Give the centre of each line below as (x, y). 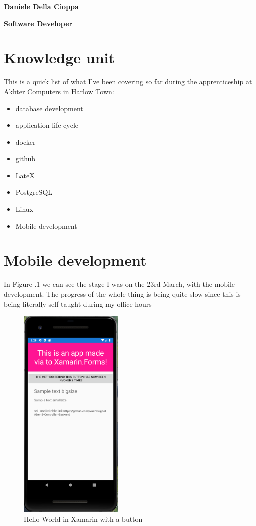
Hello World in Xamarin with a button (83, 519)
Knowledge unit (59, 58)
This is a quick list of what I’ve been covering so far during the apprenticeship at (128, 82)
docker (26, 142)
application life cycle (47, 125)
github (26, 159)
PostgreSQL (34, 192)
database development (49, 108)
